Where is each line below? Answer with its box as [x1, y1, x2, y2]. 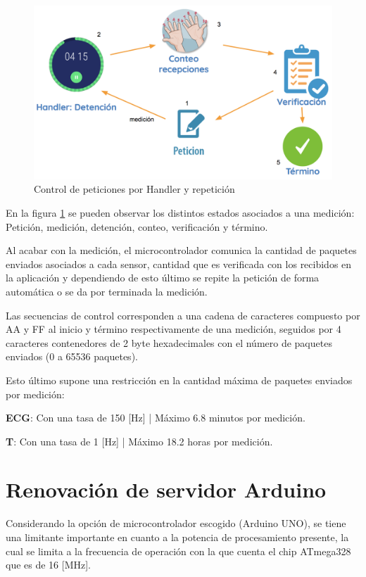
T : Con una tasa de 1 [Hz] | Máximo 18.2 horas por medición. [6, 433, 273, 448]
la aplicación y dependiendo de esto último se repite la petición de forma [6, 270, 320, 285]
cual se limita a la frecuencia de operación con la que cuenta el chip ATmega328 [6, 543, 351, 558]
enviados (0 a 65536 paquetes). [6, 349, 138, 364]
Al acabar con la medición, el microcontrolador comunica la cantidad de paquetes [6, 243, 357, 258]
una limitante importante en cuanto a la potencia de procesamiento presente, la [6, 530, 349, 544]
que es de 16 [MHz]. [6, 557, 91, 572]
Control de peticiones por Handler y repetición [34, 182, 235, 196]
